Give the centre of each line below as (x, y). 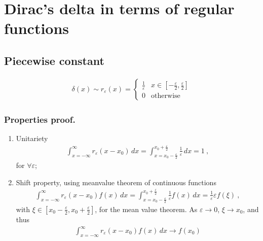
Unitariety (32, 138)
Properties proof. (40, 119)
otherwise (166, 96)
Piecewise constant (54, 60)
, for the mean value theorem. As (146, 209)
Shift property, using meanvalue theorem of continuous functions (116, 182)
